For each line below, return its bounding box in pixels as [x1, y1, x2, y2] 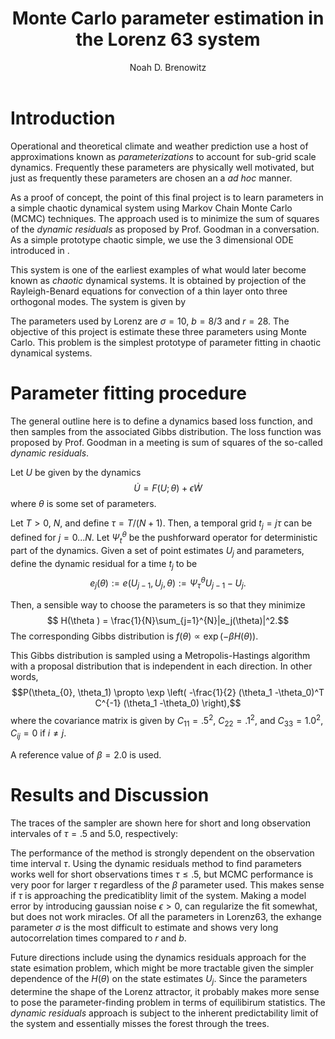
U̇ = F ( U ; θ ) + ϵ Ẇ [133, 482, 203, 494]
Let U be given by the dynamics [10, 466, 142, 478]
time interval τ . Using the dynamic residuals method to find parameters [10, 858, 302, 870]
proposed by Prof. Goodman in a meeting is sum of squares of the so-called [10, 436, 323, 448]
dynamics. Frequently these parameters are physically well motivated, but [10, 161, 315, 173]
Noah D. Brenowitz [129, 61, 207, 73]
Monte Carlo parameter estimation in [11, 7, 325, 30]
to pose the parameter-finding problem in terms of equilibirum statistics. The [10, 996, 326, 1008]
